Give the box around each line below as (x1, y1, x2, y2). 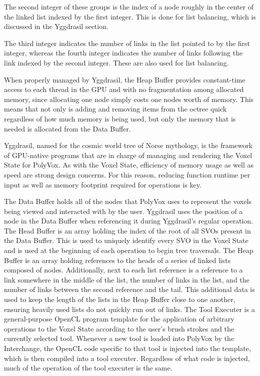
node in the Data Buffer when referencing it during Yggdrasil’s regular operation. (4, 215, 253, 226)
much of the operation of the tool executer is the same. (4, 362, 172, 373)
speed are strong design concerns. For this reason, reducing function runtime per (4, 169, 250, 179)
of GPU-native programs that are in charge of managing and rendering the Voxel (4, 149, 252, 160)
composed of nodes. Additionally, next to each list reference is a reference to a (4, 264, 243, 275)
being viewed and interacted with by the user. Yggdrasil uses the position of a (4, 205, 243, 216)
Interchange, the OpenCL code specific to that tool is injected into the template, (4, 343, 251, 353)
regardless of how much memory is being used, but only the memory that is (4, 113, 236, 123)
